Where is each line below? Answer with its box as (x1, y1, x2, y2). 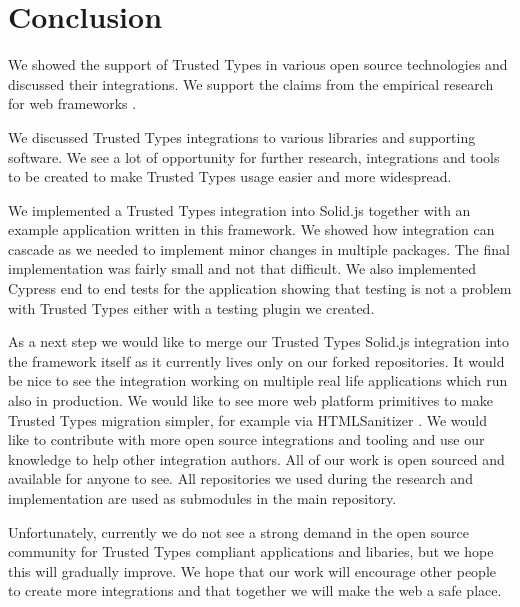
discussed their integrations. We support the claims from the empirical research (8, 73, 494, 94)
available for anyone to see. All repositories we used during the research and (8, 468, 473, 489)
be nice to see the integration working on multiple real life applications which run (8, 370, 508, 391)
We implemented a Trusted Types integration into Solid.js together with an (8, 199, 471, 220)
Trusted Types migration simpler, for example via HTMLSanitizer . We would (8, 409, 487, 430)
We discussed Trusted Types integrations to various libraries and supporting (8, 126, 476, 147)
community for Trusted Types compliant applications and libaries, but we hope (8, 541, 494, 562)
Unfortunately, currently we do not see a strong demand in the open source (8, 521, 469, 542)
